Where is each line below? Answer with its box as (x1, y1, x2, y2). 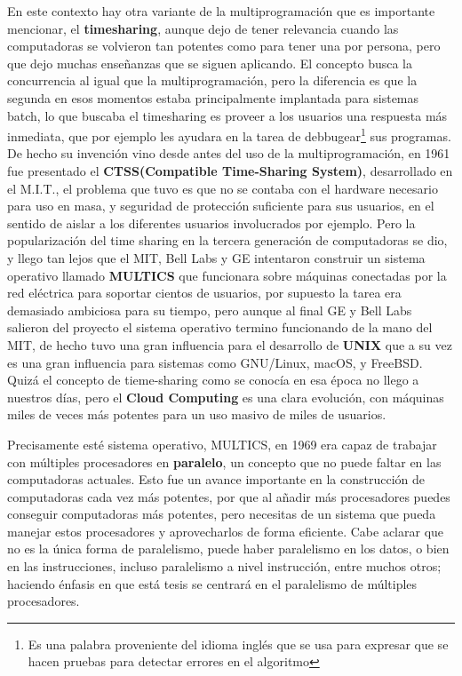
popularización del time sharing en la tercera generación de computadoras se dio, (7, 231, 448, 250)
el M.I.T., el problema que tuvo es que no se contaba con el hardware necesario (7, 179, 438, 197)
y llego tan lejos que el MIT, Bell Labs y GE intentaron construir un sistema (7, 248, 426, 266)
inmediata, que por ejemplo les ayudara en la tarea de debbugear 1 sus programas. (7, 124, 451, 145)
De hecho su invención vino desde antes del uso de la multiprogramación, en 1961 (7, 144, 450, 163)
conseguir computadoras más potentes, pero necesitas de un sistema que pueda (7, 505, 436, 523)
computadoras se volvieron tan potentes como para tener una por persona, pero (7, 36, 441, 55)
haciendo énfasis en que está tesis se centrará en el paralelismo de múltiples (7, 574, 418, 592)
